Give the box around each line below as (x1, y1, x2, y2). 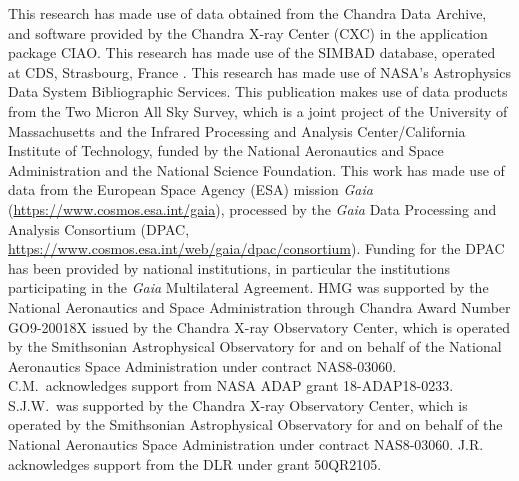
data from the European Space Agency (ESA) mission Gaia (8, 179, 373, 200)
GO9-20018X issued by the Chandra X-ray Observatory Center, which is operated (8, 316, 510, 337)
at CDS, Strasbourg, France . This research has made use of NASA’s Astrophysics (8, 61, 511, 82)
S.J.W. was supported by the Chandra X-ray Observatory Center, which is (8, 394, 468, 415)
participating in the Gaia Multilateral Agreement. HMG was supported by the (8, 277, 489, 298)
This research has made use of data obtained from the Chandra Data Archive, (8, 3, 487, 23)
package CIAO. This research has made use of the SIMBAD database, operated (8, 42, 496, 63)
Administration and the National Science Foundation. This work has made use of (8, 159, 505, 180)
